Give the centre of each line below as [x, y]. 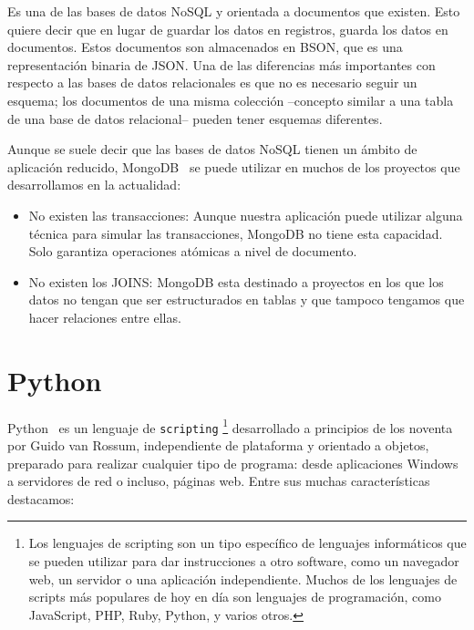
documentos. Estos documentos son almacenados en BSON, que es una [205, 47]
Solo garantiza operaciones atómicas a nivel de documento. [193, 251]
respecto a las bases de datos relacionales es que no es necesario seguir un [212, 83]
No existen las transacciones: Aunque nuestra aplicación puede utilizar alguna [246, 215]
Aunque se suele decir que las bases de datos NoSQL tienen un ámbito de [212, 149]
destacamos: [41, 498]
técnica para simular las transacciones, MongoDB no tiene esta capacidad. [236, 233]
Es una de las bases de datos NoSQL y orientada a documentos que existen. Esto [234, 11]
